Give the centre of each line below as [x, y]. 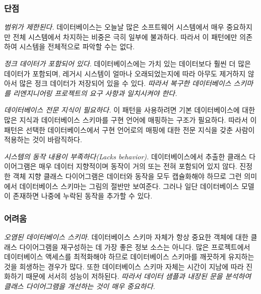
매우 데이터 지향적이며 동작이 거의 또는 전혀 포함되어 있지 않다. [138, 166]
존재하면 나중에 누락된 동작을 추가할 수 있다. [83, 196]
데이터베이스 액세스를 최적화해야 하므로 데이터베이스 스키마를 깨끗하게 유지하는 [129, 257]
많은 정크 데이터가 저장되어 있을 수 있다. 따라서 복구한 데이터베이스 [125, 83]
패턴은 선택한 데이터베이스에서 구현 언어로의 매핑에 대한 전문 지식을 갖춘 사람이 [129, 129]
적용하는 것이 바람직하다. [43, 139]
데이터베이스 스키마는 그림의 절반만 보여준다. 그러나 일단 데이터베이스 [129, 186]
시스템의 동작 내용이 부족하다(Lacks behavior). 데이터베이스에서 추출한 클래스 [125, 156]
